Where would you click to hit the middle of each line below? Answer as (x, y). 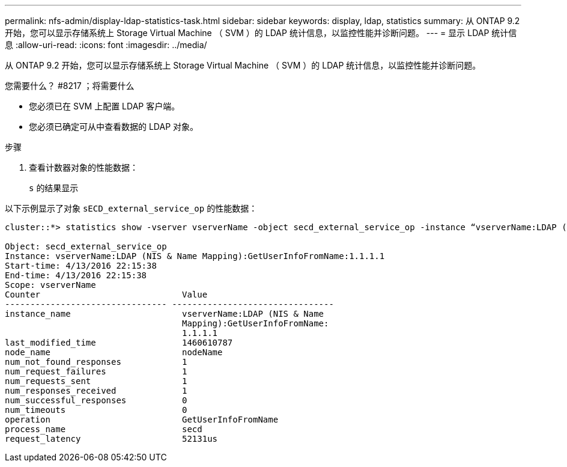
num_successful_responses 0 (96, 400)
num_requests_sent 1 (96, 381)
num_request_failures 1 (96, 371)
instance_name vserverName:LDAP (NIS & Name (165, 314)
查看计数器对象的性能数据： (83, 167)
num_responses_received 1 (96, 391)
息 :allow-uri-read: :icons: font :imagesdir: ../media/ (106, 45)
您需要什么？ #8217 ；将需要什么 (70, 86)
